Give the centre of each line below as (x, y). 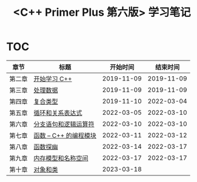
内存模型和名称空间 (61, 158)
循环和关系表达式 (58, 112)
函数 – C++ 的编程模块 (65, 135)
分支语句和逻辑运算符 (64, 124)
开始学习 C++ (53, 79)
